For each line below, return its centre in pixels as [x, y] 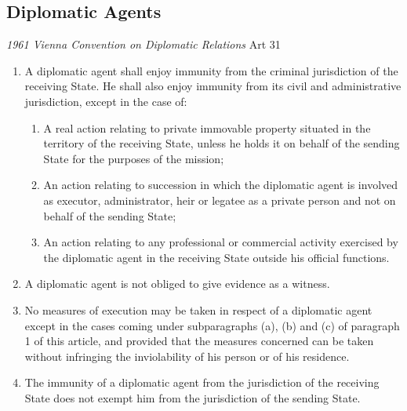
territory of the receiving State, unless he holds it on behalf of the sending [222, 143]
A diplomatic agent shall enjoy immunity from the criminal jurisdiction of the [211, 70]
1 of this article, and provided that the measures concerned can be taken [199, 341]
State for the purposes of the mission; [134, 158]
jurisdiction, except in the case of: [106, 101]
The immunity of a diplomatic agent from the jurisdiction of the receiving [202, 382]
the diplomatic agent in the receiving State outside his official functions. [216, 257]
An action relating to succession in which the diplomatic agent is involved [221, 185]
